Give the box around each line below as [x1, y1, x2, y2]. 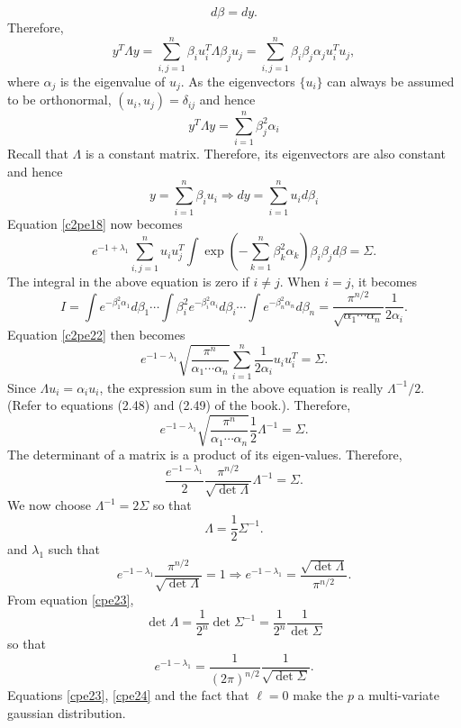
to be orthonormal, [7, 90, 112, 109]
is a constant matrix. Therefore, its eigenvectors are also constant [85, 144, 446, 163]
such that [48, 540, 101, 559]
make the [293, 686, 344, 705]
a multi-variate [357, 686, 439, 705]
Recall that [7, 144, 68, 163]
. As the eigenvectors [180, 71, 295, 90]
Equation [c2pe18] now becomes [7, 214, 183, 232]
